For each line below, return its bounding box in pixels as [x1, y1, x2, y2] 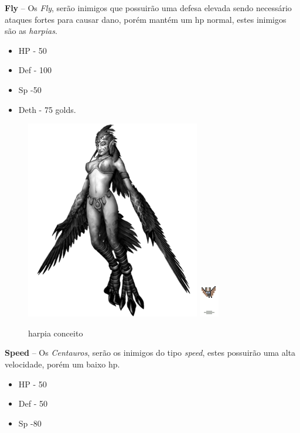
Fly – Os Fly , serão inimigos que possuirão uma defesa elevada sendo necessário [5, 2, 292, 13]
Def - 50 [18, 397, 47, 410]
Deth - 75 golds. [18, 103, 76, 115]
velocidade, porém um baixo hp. [5, 358, 120, 370]
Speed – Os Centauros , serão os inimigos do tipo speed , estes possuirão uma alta [5, 346, 296, 359]
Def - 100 [18, 64, 52, 76]
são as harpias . [5, 25, 57, 37]
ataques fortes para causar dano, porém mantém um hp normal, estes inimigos [5, 13, 287, 25]
